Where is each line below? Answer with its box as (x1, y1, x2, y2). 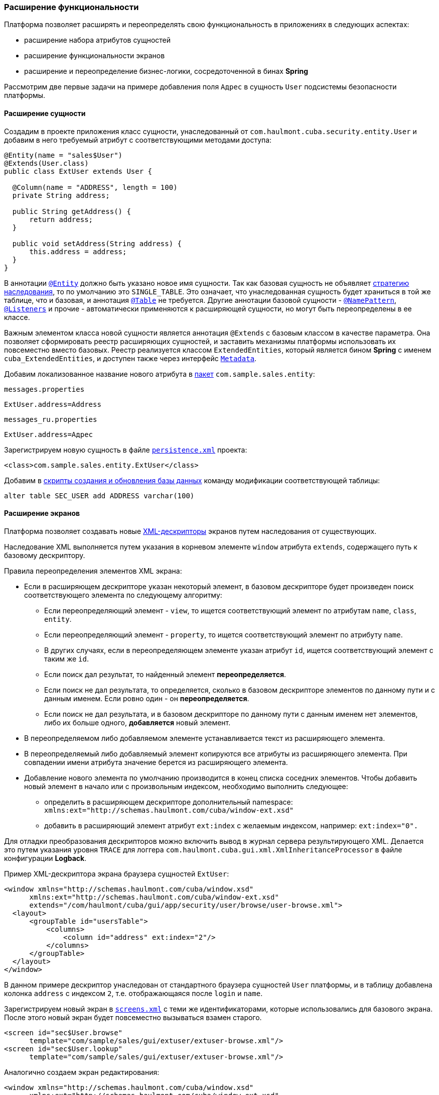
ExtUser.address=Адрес (4, 430, 93, 439)
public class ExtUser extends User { (4, 167, 153, 175)
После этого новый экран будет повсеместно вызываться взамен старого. (4, 1013, 262, 1022)
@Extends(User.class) (4, 159, 89, 167)
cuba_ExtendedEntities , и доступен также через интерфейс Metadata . (4, 354, 257, 363)
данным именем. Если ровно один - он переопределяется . (44, 694, 249, 703)
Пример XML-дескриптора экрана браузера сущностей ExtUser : (4, 869, 229, 878)
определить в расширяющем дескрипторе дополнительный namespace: (44, 797, 293, 806)
